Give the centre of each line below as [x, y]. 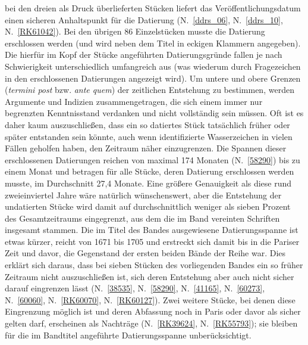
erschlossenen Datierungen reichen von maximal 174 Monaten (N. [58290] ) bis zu [153, 159]
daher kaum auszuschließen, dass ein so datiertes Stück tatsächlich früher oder [147, 124]
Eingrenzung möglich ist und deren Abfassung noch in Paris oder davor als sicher [153, 311]
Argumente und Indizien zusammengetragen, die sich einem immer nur [134, 101]
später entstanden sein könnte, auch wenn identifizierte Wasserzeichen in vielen [149, 136]
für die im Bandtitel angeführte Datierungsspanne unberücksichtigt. [128, 335]
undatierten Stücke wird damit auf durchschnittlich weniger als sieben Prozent [148, 206]
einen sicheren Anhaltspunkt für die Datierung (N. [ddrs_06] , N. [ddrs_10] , [144, 19]
